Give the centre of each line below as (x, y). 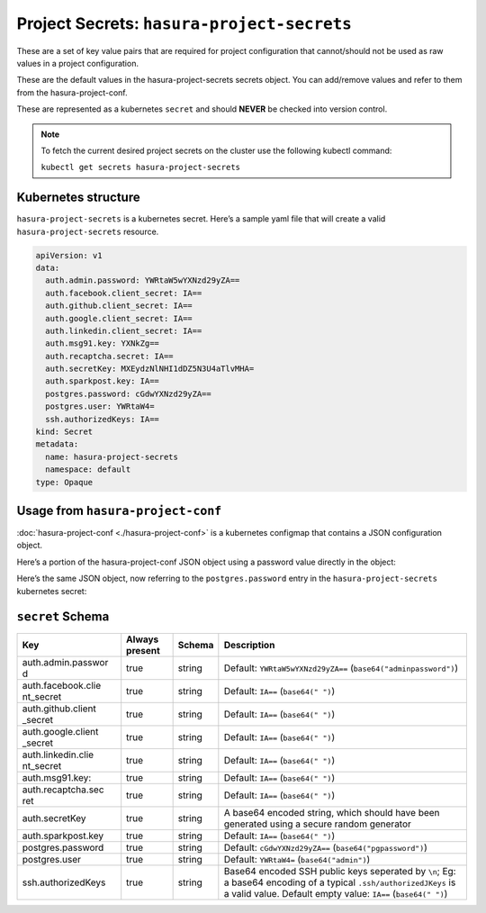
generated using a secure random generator (317, 824)
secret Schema (63, 617)
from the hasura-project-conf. (72, 92)
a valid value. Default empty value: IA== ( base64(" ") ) (336, 893)
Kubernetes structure (78, 198)
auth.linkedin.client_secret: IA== (124, 330)
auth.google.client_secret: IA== (119, 318)
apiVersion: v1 (69, 255)
